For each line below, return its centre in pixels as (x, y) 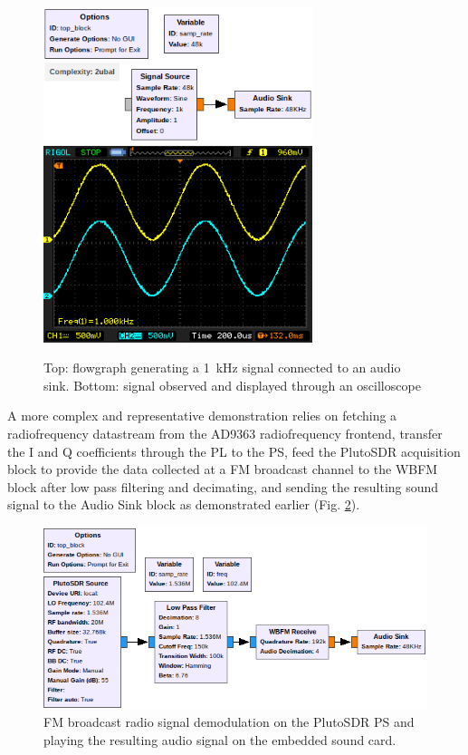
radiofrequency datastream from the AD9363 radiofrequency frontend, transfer (225, 434)
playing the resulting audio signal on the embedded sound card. (220, 739)
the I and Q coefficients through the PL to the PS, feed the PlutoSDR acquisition (234, 451)
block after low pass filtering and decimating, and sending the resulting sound (223, 486)
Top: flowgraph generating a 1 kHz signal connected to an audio (222, 368)
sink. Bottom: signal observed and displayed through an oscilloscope (232, 385)
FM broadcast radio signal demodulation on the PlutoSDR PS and (229, 721)
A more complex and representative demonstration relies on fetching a (202, 416)
